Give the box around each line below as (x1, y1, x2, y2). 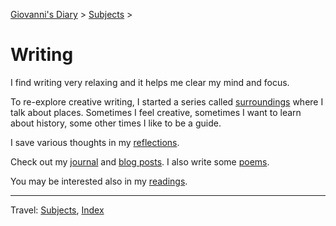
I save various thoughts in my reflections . (10, 136, 180, 148)
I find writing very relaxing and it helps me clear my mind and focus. (10, 76, 290, 88)
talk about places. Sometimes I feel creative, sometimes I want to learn (10, 106, 302, 118)
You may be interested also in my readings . (10, 175, 188, 187)
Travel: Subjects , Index (10, 204, 105, 216)
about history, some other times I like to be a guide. (10, 117, 222, 129)
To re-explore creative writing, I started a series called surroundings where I (10, 95, 324, 108)
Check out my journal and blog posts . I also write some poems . (10, 155, 270, 168)
